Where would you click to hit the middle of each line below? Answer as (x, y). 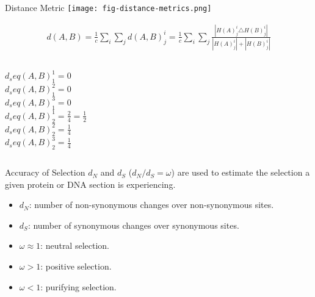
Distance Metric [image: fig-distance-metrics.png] (108, 7)
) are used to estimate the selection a (241, 172)
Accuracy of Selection (45, 172)
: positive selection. (76, 266)
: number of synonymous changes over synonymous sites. (133, 225)
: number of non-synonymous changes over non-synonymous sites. (151, 205)
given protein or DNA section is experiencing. (90, 184)
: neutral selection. (75, 245)
